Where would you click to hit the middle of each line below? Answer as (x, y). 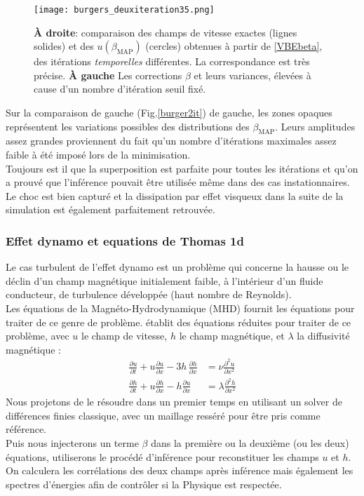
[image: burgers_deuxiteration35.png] (124, 10)
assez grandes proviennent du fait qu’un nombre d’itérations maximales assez (171, 141)
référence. (26, 429)
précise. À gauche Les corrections (108, 75)
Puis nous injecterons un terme (72, 442)
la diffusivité (323, 336)
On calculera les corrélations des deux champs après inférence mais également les (180, 470)
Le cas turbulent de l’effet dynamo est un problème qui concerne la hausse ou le (177, 267)
